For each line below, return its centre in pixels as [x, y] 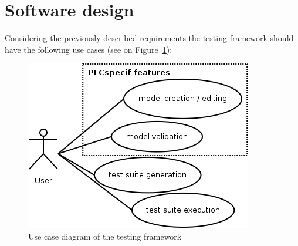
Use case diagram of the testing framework [105, 236]
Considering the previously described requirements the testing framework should [149, 38]
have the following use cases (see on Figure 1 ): [89, 49]
